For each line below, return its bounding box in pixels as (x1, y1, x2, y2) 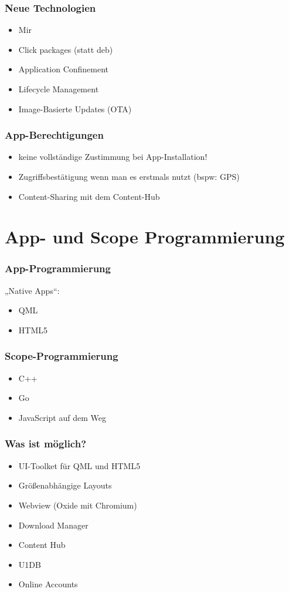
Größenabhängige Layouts (18, 479, 112, 491)
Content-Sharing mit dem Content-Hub (18, 190, 160, 202)
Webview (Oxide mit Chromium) (18, 499, 137, 511)
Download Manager (18, 519, 89, 531)
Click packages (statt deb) (18, 43, 113, 55)
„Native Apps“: (5, 284, 60, 296)
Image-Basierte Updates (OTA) (18, 102, 132, 115)
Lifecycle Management (18, 83, 99, 95)
